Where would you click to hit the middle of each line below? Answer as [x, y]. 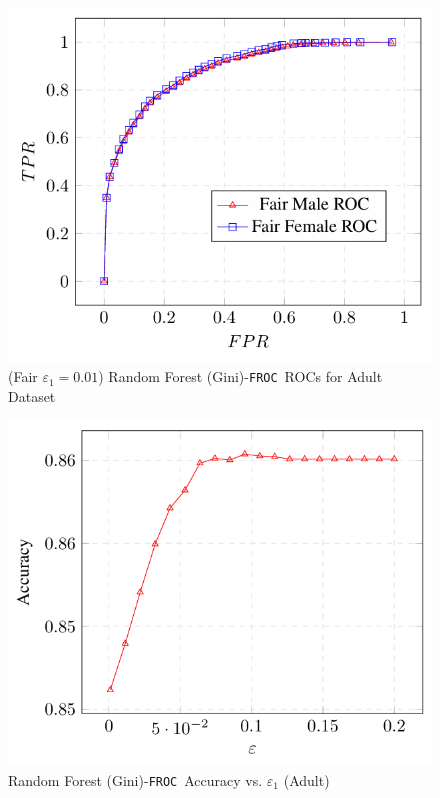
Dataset [32, 395]
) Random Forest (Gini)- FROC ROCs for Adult [240, 376]
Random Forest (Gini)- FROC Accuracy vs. [135, 780]
